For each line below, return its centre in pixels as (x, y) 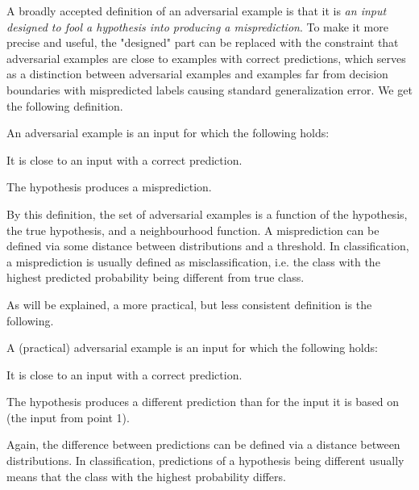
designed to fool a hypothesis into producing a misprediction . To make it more (197, 26)
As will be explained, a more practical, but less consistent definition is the (189, 304)
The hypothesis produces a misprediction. (109, 187)
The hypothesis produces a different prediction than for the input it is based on (203, 402)
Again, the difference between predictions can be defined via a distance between (203, 444)
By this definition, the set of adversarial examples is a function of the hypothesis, (207, 214)
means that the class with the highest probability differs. (146, 476)
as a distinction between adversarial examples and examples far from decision (197, 74)
